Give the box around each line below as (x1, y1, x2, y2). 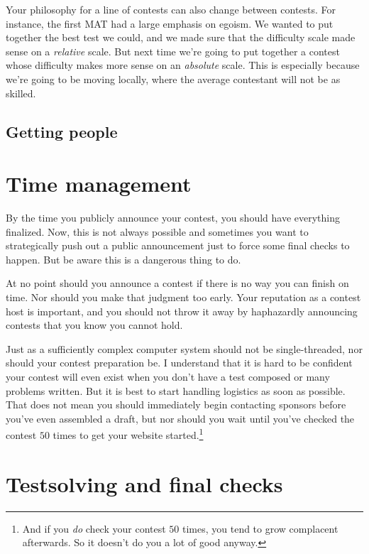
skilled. (6, 85, 36, 100)
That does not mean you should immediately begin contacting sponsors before (6, 397, 346, 412)
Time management (6, 169, 192, 198)
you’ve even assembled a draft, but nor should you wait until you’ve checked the (6, 411, 355, 425)
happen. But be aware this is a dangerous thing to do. (6, 251, 241, 266)
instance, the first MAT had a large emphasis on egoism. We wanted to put (6, 16, 334, 31)
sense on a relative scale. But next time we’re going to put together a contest (6, 43, 340, 58)
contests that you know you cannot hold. (6, 317, 183, 332)
